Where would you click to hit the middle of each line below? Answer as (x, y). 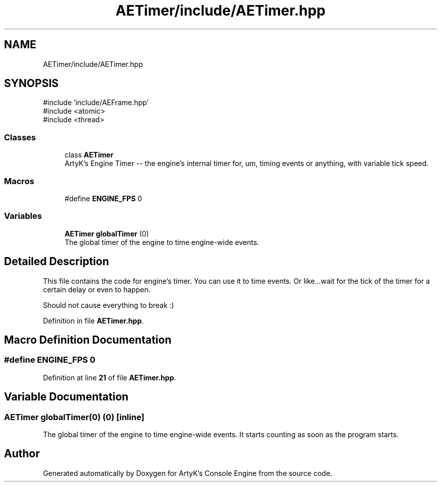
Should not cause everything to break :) (108, 305)
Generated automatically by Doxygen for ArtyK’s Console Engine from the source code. (188, 473)
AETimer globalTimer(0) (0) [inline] (74, 417)
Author (22, 454)
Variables (23, 216)
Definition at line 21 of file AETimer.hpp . (109, 377)
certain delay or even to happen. (97, 289)
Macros (19, 181)
